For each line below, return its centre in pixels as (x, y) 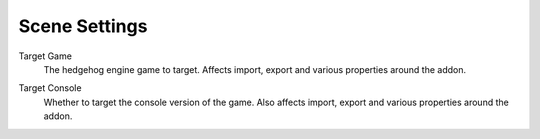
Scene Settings (83, 26)
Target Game (45, 56)
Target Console (50, 88)
